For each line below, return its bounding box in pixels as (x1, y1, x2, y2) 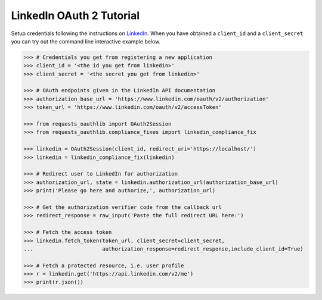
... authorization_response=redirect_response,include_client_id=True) (23, 245, 304, 252)
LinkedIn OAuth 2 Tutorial (11, 9, 140, 22)
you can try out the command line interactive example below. (11, 37, 161, 45)
